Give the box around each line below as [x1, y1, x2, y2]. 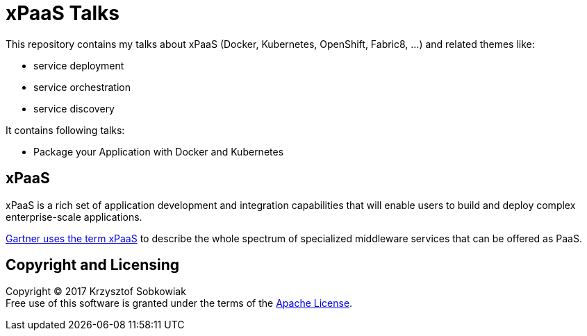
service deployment [33, 59, 124, 72]
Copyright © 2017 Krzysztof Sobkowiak [6, 285, 186, 298]
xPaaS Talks [6, 1, 119, 25]
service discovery [33, 102, 115, 115]
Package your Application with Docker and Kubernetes [33, 145, 284, 158]
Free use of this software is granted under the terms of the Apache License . [6, 297, 353, 310]
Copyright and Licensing [6, 256, 180, 274]
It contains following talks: [6, 124, 125, 136]
